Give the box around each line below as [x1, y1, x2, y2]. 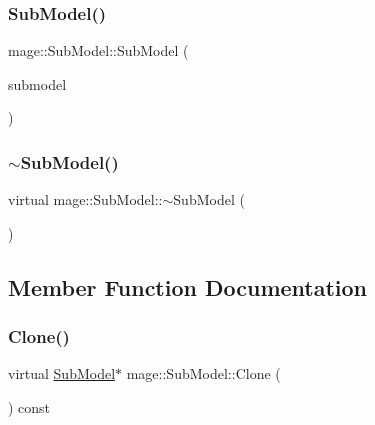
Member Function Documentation [8, 271, 368, 302]
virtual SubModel [8, 363, 116, 384]
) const [8, 397, 51, 417]
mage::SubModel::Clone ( [126, 363, 281, 384]
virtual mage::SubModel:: [8, 189, 163, 210]
